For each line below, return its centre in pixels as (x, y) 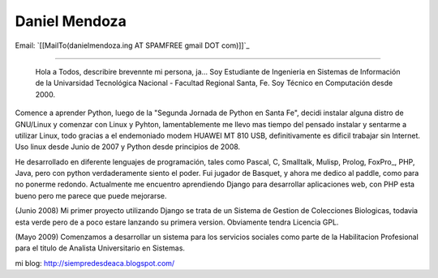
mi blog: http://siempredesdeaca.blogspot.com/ (95, 263)
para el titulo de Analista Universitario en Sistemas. (100, 248)
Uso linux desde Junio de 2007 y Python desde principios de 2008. (128, 147)
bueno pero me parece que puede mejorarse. (91, 195)
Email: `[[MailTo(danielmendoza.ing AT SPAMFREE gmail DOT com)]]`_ (132, 45)
